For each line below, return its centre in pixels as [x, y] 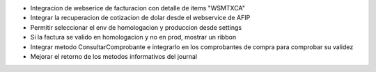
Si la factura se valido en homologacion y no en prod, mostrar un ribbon [133, 37]
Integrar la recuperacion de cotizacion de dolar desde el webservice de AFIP [140, 18]
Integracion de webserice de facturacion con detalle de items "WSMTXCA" [138, 8]
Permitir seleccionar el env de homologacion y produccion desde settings [136, 27]
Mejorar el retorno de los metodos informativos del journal [114, 56]
